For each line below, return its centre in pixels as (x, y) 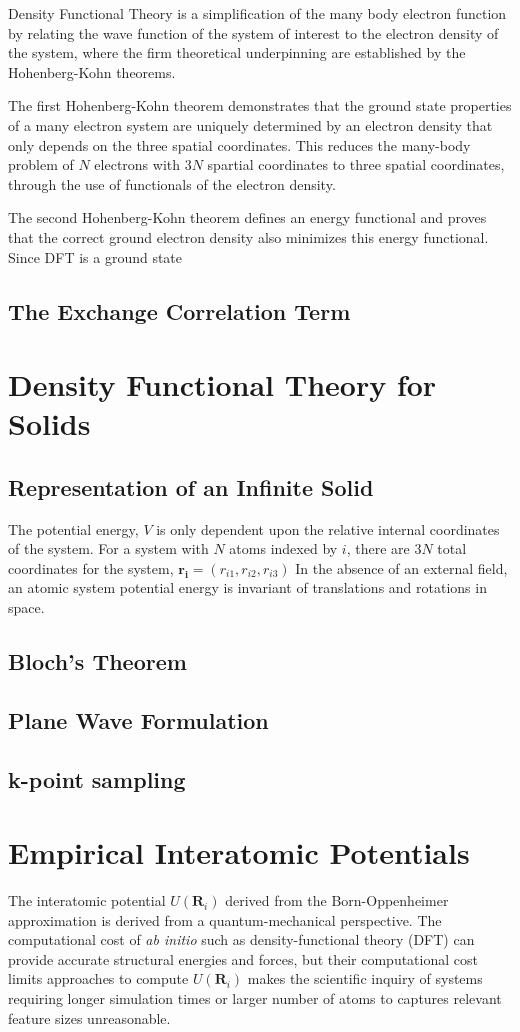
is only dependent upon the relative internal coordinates (328, 528)
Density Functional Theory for (222, 384)
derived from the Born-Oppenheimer (337, 900)
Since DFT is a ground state (95, 256)
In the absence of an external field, (401, 567)
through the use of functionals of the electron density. (172, 183)
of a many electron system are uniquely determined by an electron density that (250, 124)
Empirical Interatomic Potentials (239, 852)
